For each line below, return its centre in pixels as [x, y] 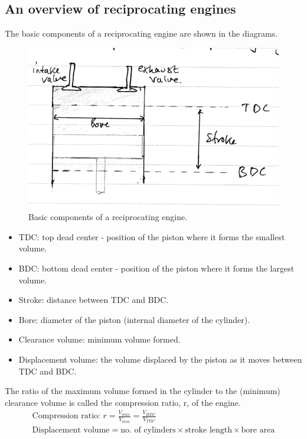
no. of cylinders [148, 430]
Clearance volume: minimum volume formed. [99, 339]
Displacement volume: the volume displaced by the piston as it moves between [160, 359]
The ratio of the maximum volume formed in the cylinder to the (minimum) [143, 391]
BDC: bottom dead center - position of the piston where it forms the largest [156, 268]
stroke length [208, 430]
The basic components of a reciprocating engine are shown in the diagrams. [141, 33]
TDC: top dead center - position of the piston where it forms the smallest [152, 236]
